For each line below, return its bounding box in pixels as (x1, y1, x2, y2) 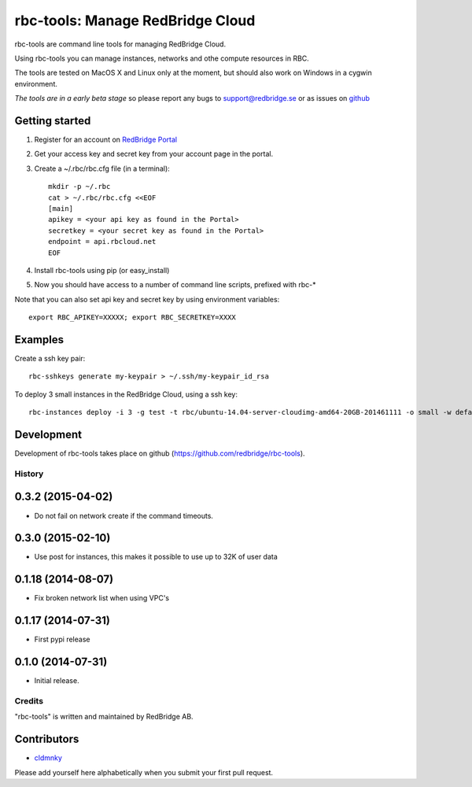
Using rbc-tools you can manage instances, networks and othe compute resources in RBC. (14, 54, 310, 63)
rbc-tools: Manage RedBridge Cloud (14, 12, 256, 29)
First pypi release (34, 634, 90, 645)
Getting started (14, 114, 91, 127)
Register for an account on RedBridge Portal (34, 135, 177, 145)
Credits (14, 695, 43, 706)
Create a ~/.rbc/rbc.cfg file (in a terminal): (34, 164, 171, 173)
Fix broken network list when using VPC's (34, 593, 169, 603)
